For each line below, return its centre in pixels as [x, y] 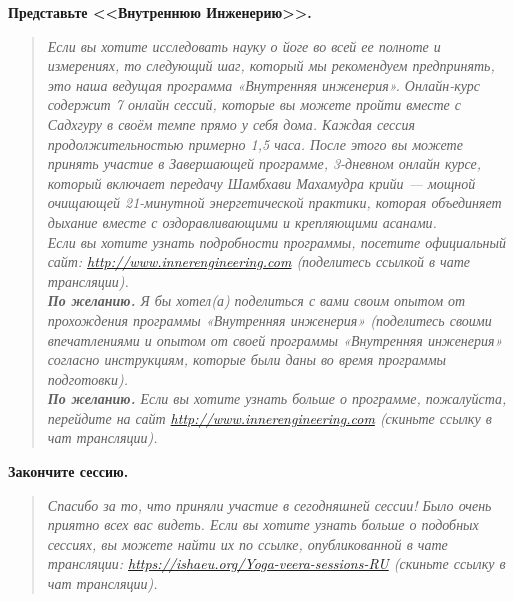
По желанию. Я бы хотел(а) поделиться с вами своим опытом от [256, 300]
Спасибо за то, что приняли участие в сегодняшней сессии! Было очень [269, 504]
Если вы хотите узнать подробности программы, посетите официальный [276, 241]
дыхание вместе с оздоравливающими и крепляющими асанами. [242, 221]
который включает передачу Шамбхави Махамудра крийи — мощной [261, 182]
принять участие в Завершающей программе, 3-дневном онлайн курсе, [264, 163]
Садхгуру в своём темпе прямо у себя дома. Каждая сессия [231, 123]
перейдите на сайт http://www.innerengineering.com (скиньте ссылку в [269, 417]
